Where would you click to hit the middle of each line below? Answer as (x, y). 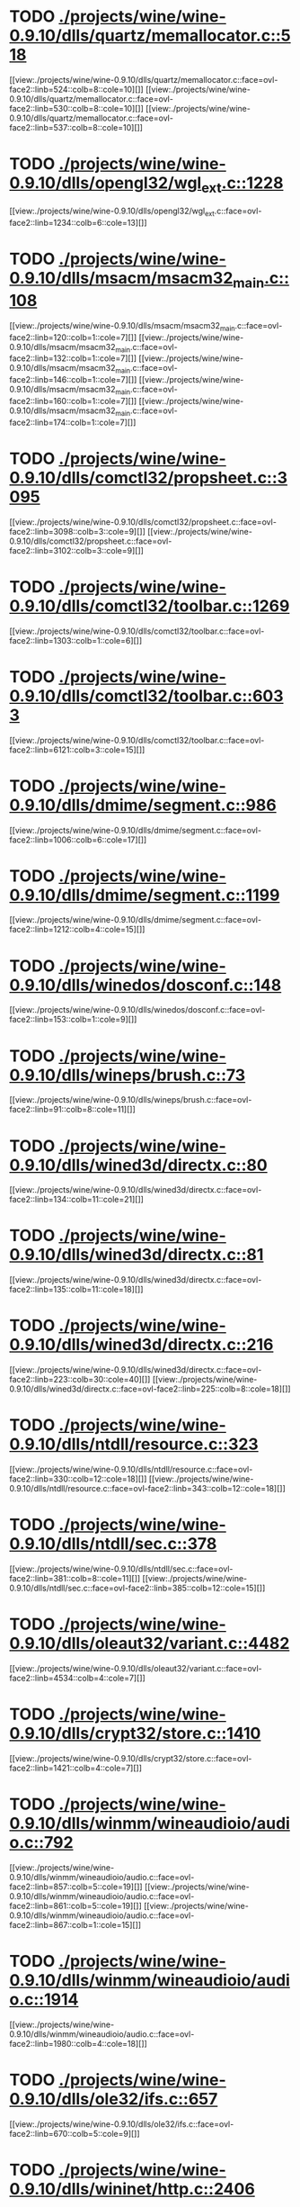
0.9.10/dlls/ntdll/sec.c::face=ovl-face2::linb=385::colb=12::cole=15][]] (137, 1588)
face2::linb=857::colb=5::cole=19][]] (76, 1887)
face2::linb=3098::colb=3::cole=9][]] (78, 531)
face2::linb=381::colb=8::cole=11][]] (75, 1579)
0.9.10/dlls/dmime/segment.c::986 (143, 805)
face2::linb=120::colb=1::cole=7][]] (73, 337)
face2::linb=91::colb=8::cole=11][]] (73, 1110)
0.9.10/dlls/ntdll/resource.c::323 (134, 1444)
